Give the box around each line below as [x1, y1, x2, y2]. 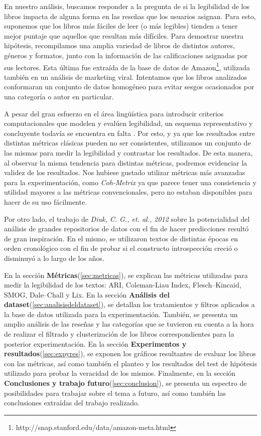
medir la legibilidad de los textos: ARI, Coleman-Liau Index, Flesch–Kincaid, [4, 279, 241, 290]
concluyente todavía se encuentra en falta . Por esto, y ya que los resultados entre [4, 127, 255, 138]
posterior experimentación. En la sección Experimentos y [4, 338, 187, 349]
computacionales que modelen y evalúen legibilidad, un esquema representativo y [4, 118, 253, 128]
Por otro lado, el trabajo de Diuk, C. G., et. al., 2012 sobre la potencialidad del [4, 213, 250, 224]
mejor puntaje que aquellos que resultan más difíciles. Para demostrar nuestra [4, 30, 243, 41]
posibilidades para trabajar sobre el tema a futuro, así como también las [4, 387, 226, 398]
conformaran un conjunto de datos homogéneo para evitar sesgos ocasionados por [4, 81, 254, 92]
